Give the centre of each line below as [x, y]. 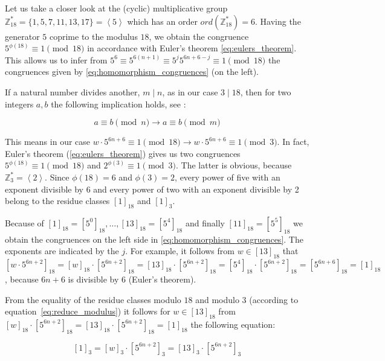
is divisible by [93, 279]
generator [22, 36]
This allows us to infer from [56, 59]
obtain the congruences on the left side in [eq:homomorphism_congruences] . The [154, 239]
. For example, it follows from [180, 251]
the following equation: [233, 324]
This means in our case [48, 142]
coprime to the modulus [93, 36]
